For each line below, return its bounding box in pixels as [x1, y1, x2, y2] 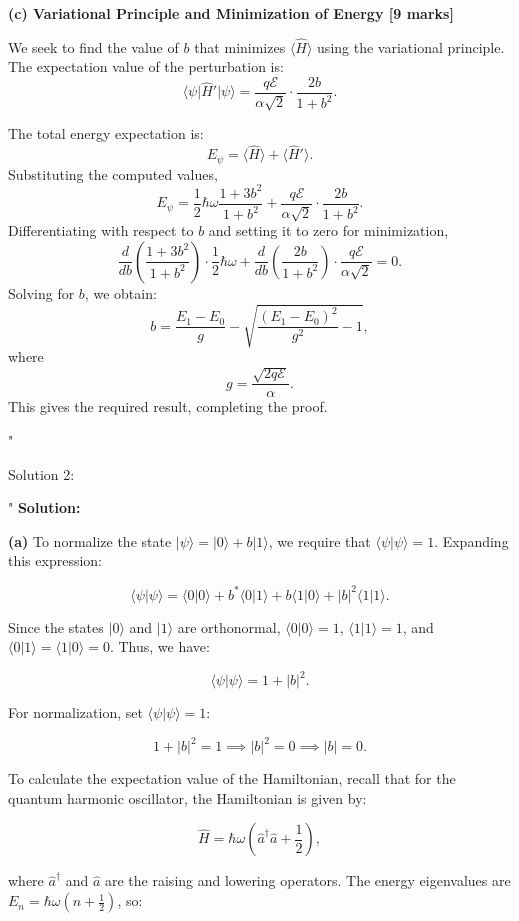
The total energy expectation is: [8, 123, 204, 144]
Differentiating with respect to [8, 220, 194, 241]
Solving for [8, 282, 75, 303]
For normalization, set [8, 702, 143, 723]
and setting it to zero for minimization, [208, 220, 449, 241]
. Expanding [434, 530, 509, 551]
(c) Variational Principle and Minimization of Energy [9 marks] [8, 3, 454, 23]
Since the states [8, 616, 104, 637]
